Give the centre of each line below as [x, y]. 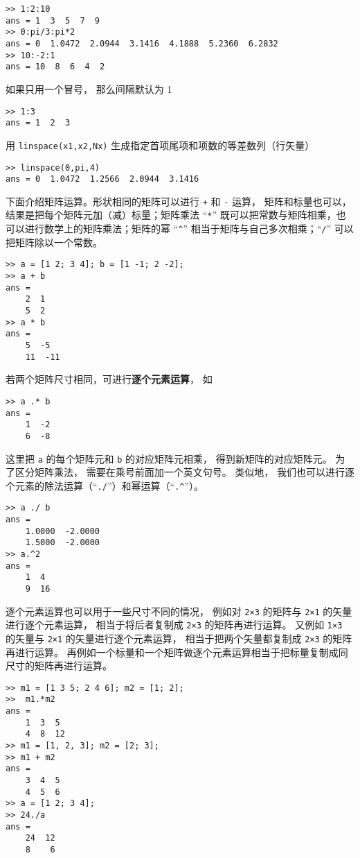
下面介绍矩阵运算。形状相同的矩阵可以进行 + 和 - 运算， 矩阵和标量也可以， [179, 201]
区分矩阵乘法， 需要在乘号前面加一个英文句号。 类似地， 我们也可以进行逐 [184, 472]
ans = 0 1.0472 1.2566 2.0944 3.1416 [102, 179]
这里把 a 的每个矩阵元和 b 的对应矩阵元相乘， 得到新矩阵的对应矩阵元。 [169, 458]
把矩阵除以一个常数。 [54, 242]
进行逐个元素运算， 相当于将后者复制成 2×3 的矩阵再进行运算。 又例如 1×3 [174, 625]
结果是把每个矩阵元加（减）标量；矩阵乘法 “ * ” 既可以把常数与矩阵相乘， [171, 215]
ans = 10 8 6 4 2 [55, 67]
